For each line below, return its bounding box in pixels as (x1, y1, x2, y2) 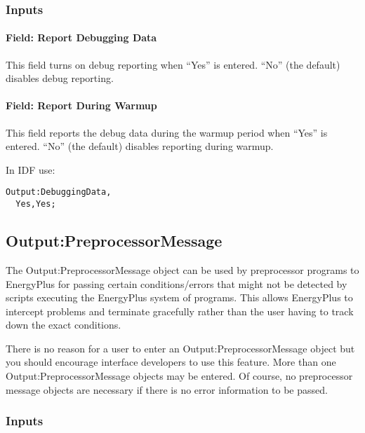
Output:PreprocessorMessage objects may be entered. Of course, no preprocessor (6, 369, 353, 383)
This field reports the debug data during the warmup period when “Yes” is (6, 125, 328, 139)
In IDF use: (6, 162, 55, 177)
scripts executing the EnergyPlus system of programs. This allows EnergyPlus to (6, 290, 353, 305)
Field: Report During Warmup (6, 98, 157, 113)
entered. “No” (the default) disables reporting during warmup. (6, 139, 274, 153)
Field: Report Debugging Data (6, 30, 157, 45)
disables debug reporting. (6, 71, 114, 85)
